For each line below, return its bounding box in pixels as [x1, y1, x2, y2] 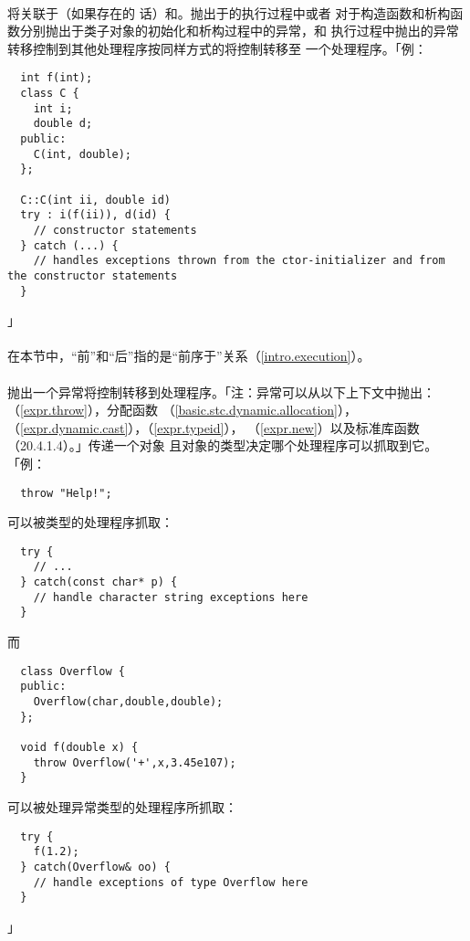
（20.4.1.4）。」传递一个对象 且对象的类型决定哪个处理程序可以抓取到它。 [7, 436, 438, 455]
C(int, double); [33, 147, 132, 161]
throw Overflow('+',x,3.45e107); [33, 756, 236, 769]
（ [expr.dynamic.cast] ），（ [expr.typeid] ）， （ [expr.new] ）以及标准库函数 [7, 418, 420, 437]
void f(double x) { [20, 740, 139, 754]
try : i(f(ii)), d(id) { [20, 208, 171, 222]
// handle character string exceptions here [33, 590, 308, 604]
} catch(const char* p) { [20, 576, 178, 589]
